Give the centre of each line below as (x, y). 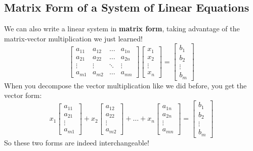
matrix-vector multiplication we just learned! (73, 38)
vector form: (23, 95)
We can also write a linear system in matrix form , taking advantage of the (122, 29)
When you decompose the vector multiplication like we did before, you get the (125, 85)
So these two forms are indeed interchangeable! (77, 142)
